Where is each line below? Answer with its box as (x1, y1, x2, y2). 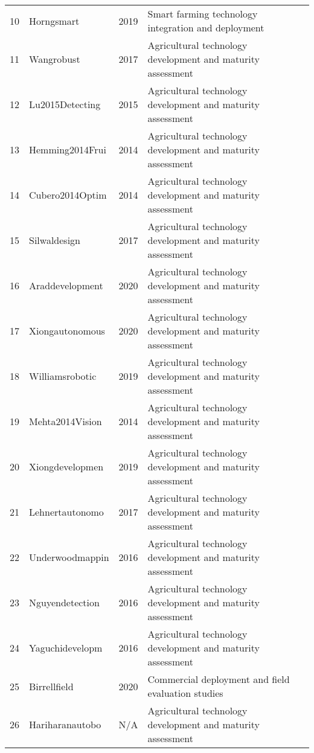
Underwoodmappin (29, 550, 109, 564)
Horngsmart (29, 13, 80, 28)
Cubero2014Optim (29, 188, 107, 202)
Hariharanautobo (29, 717, 101, 731)
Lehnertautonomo (29, 505, 104, 519)
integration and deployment (147, 21, 264, 34)
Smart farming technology (147, 7, 258, 21)
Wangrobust (29, 52, 80, 66)
